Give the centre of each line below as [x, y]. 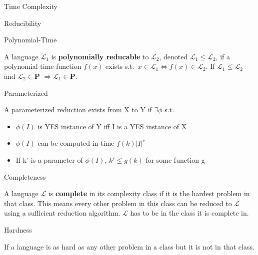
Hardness [18, 229]
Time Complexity [31, 6]
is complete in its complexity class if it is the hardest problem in [149, 193]
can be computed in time [76, 143]
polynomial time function [43, 66]
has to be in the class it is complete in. [189, 213]
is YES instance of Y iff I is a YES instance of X [112, 126]
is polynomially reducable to [100, 56]
